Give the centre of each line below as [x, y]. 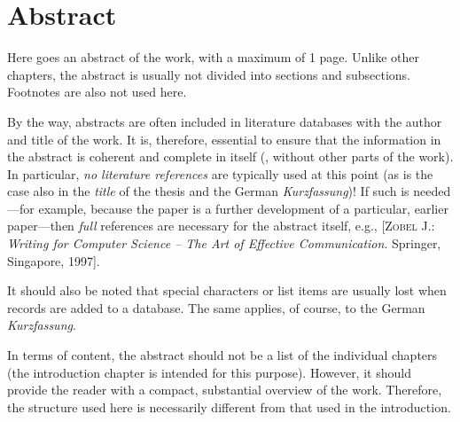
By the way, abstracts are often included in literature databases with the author [225, 121]
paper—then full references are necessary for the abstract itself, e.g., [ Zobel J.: [221, 226]
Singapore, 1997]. [54, 260]
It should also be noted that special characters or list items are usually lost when [227, 290]
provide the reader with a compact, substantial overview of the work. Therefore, [225, 390]
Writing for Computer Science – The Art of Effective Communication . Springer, [224, 243]
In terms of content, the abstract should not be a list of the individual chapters [222, 355]
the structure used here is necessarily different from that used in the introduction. [229, 406]
